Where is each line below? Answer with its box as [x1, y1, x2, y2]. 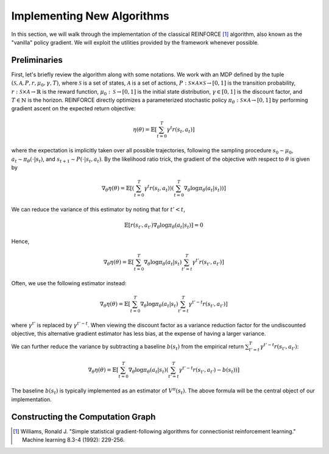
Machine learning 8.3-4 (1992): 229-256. [22, 436, 125, 444]
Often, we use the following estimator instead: [11, 279, 127, 286]
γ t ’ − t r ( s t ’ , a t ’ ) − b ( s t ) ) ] [179, 366, 240, 375]
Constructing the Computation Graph [11, 411, 156, 422]
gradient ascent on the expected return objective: [11, 105, 136, 112]
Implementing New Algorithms [11, 9, 170, 23]
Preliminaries [11, 55, 63, 65]
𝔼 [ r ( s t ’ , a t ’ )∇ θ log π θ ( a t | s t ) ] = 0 [124, 222, 203, 230]
